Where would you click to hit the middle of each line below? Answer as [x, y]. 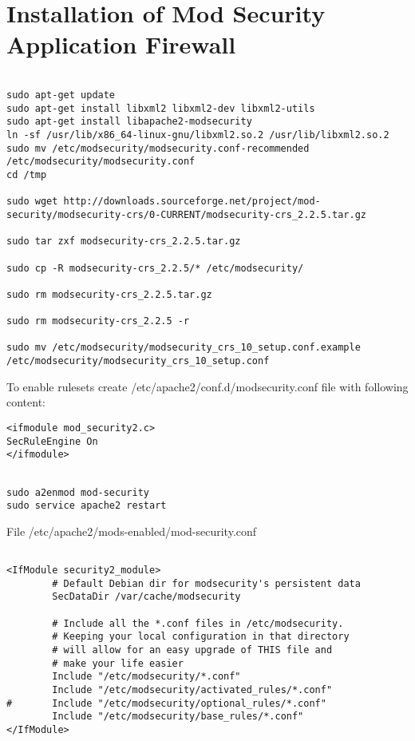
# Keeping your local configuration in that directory [201, 637]
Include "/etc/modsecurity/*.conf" [146, 677]
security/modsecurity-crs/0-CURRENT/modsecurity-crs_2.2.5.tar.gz [187, 214]
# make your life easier [118, 663]
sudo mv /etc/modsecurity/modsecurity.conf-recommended [158, 148]
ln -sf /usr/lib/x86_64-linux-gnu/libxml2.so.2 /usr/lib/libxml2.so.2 [198, 135]
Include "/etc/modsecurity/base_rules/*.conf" [178, 717]
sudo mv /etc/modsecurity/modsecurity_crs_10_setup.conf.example [184, 348]
